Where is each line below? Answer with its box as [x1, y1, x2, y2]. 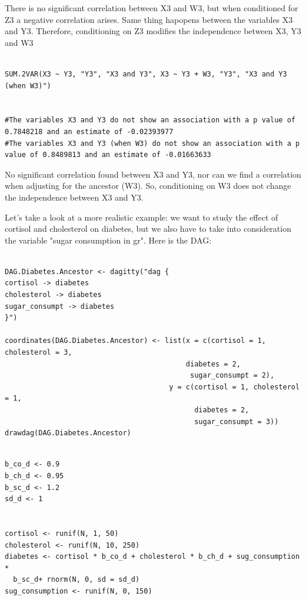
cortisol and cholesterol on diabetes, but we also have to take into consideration [5, 222, 291, 235]
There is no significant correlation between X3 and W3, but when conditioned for [5, 2, 298, 14]
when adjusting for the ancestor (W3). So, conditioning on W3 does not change [5, 179, 291, 192]
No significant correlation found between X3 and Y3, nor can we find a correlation [5, 168, 301, 180]
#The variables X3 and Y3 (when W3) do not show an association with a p [5, 139, 300, 148]
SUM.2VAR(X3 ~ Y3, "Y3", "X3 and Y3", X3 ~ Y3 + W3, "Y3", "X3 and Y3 [5, 69, 287, 78]
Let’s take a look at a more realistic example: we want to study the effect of [5, 211, 278, 223]
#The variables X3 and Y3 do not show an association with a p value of [5, 116, 295, 125]
